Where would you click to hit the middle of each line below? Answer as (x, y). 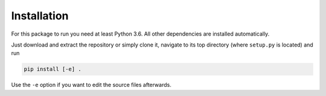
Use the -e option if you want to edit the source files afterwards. (91, 85)
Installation (40, 16)
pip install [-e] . (53, 69)
